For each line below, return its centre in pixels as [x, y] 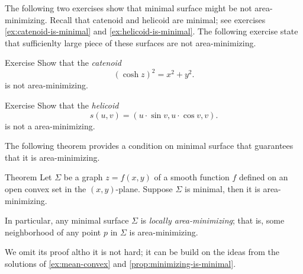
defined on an [264, 177]
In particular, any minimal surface [67, 220]
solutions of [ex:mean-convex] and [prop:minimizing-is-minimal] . [120, 263]
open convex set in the [46, 189]
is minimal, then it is [223, 189]
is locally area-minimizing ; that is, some [212, 220]
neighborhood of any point [53, 232]
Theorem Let [28, 177]
